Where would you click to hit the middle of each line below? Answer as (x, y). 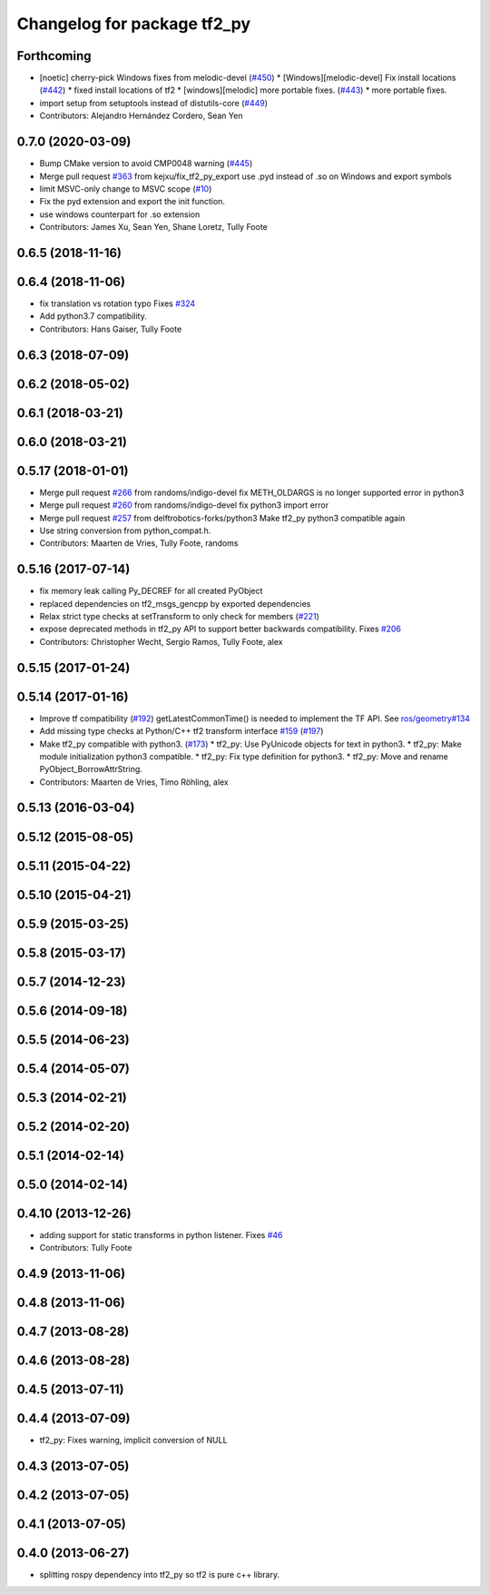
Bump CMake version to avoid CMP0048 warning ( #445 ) (146, 163)
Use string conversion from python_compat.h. (125, 530)
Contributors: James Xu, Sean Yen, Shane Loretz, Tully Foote (153, 227)
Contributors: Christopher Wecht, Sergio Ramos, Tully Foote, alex (161, 641)
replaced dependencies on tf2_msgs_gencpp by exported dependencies (175, 603)
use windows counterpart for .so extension (120, 214)
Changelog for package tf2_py (134, 24)
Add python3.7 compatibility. (93, 316)
